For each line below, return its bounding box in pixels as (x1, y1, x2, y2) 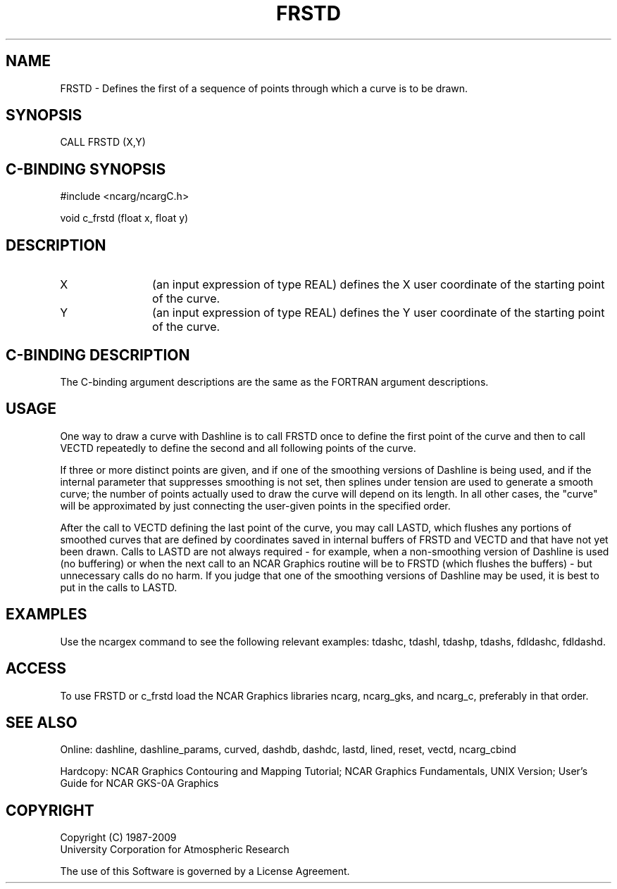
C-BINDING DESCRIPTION (6, 346, 190, 364)
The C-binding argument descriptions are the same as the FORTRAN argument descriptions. (60, 375, 489, 388)
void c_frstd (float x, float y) (60, 212, 189, 225)
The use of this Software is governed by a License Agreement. (60, 865, 350, 878)
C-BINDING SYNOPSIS (6, 160, 166, 178)
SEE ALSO (6, 713, 77, 731)
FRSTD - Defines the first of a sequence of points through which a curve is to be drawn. (60, 82, 468, 94)
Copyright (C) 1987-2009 (60, 831, 177, 844)
